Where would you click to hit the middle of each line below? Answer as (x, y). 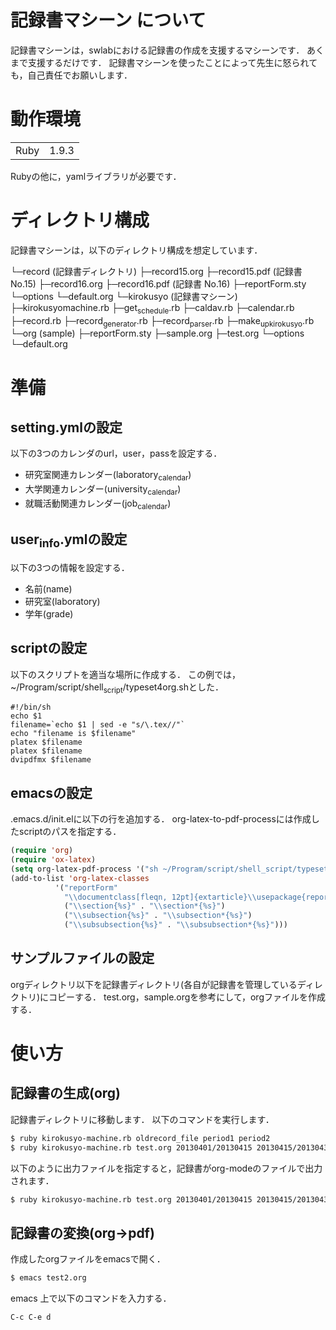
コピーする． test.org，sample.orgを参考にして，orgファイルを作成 (187, 997)
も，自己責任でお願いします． (71, 75)
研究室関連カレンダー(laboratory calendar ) (108, 476)
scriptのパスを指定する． (70, 832)
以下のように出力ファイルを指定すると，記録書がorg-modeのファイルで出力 (166, 1168)
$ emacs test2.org (48, 1278)
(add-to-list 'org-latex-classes (80, 878)
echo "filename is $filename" (73, 734)
